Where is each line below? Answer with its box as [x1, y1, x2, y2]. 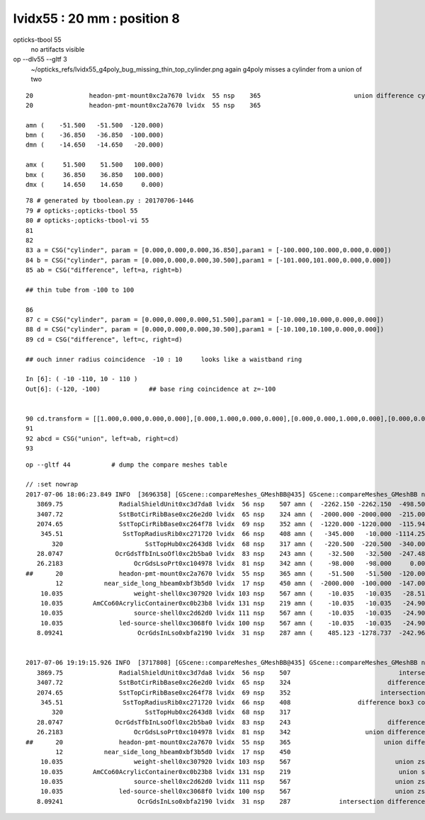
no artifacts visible [30, 45, 85, 53]
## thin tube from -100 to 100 [25, 285, 135, 294]
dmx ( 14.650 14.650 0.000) [25, 181, 164, 189]
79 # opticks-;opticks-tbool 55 [25, 206, 138, 215]
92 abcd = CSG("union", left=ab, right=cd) [25, 434, 179, 443]
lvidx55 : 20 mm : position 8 [13, 11, 180, 26]
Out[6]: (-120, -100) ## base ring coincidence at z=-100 [25, 385, 276, 393]
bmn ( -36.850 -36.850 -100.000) [25, 131, 164, 139]
